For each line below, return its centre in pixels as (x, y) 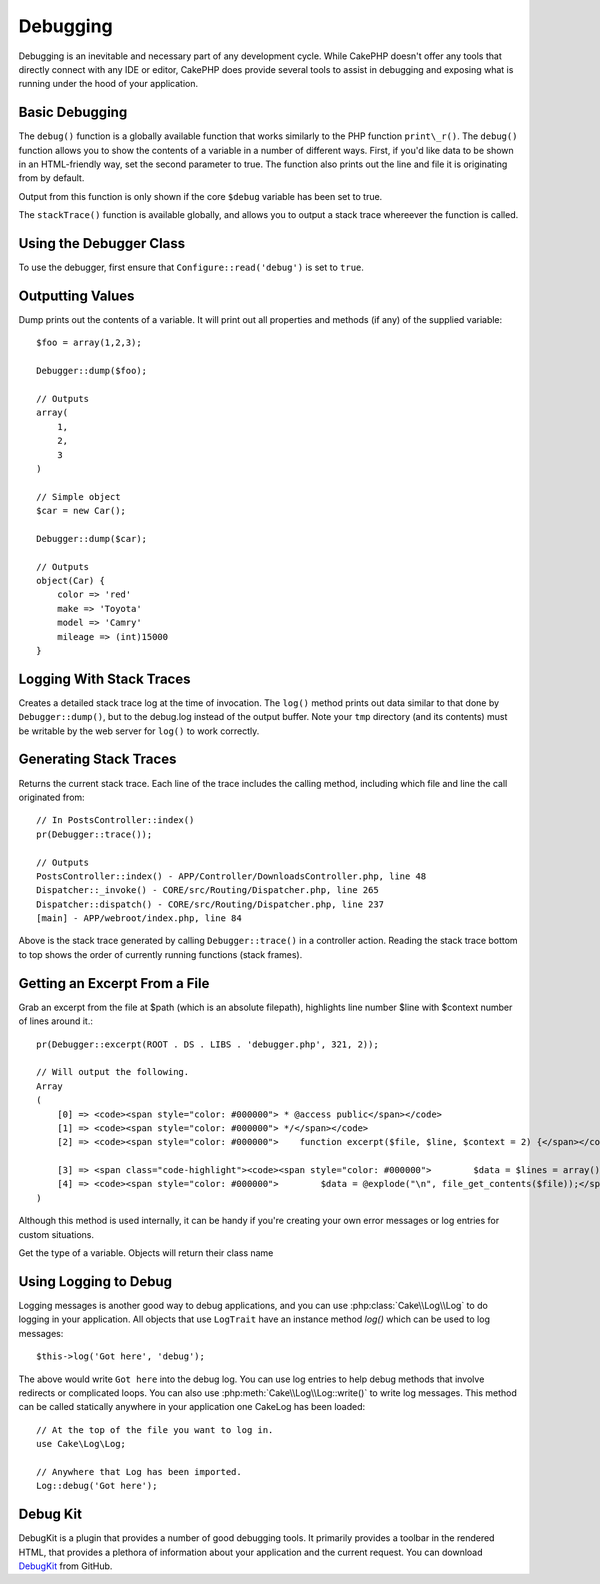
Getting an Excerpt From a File (114, 983)
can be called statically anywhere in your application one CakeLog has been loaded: (192, 1407)
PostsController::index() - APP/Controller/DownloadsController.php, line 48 (231, 876)
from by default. (51, 178)
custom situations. (56, 1234)
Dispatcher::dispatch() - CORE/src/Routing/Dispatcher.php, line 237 (210, 904)
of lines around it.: (56, 1021)
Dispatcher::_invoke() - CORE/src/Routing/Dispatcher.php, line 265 (207, 890)
